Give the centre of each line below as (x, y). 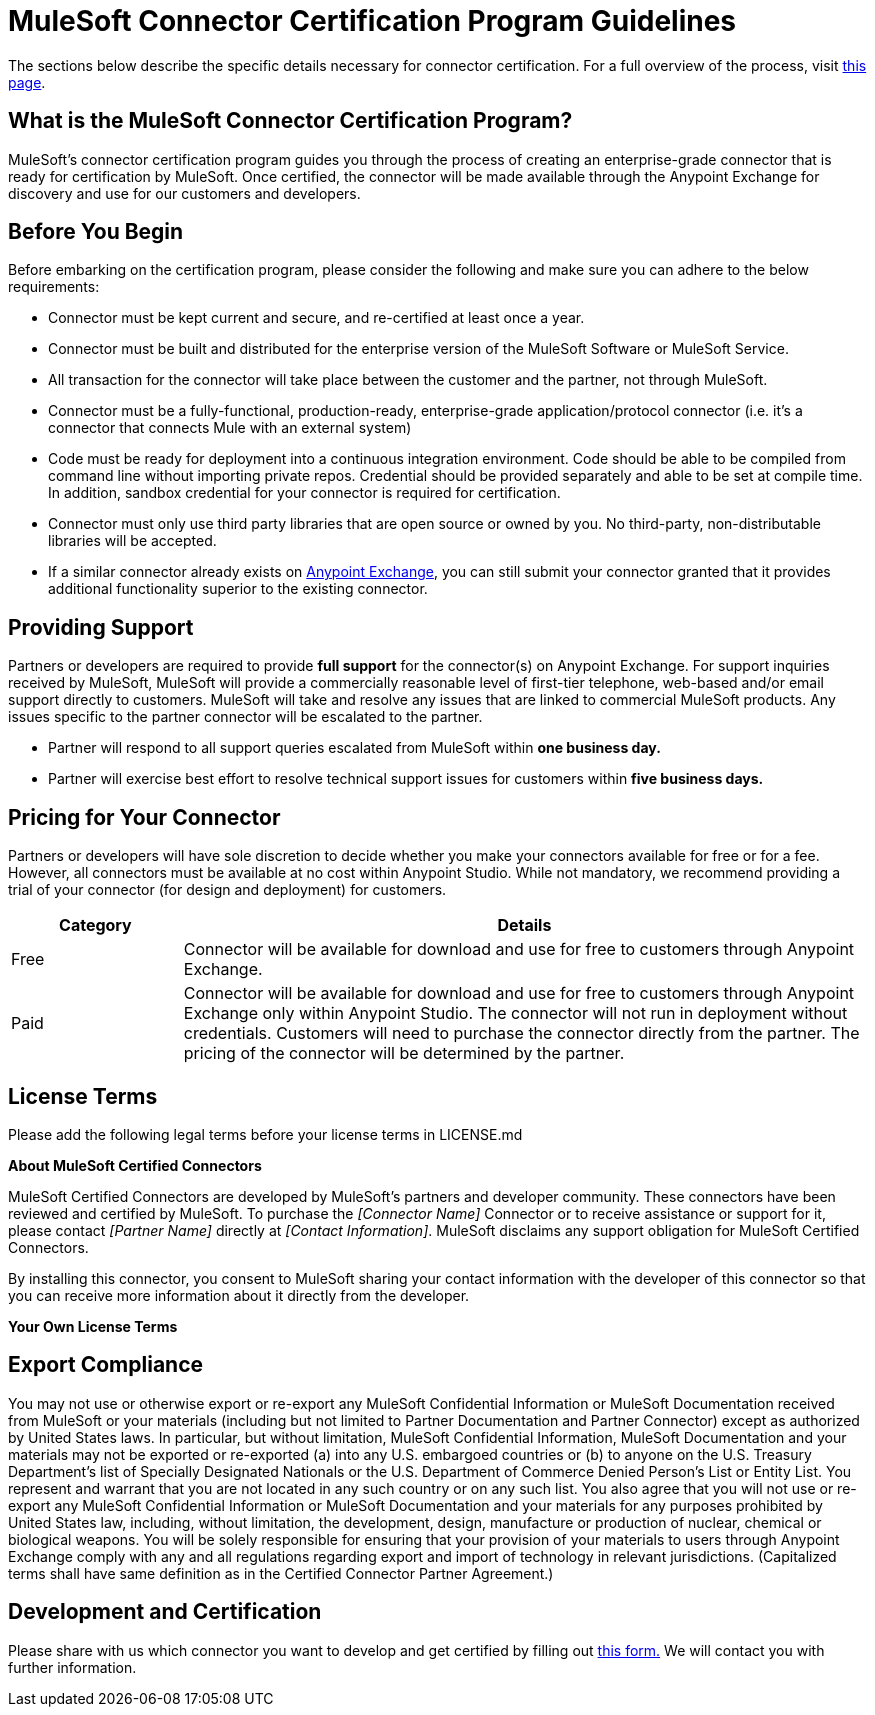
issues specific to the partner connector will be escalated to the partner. (245, 717)
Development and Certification (165, 1612)
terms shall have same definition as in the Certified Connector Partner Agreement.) (281, 1573)
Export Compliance (106, 1365)
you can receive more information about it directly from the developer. (239, 1295)
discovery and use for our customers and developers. (184, 193)
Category (95, 925)
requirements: (54, 287)
